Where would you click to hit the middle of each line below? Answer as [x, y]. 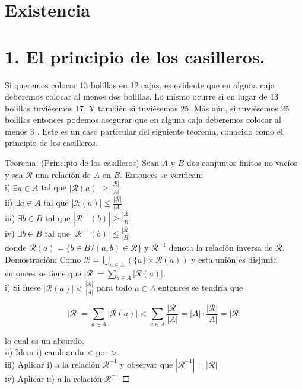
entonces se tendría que [201, 287]
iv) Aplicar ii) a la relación [53, 378]
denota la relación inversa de [221, 248]
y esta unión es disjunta [234, 259]
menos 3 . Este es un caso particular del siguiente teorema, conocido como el [144, 131]
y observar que [147, 364]
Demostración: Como [43, 259]
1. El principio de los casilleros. [135, 56]
